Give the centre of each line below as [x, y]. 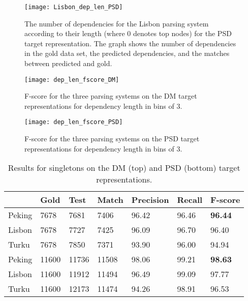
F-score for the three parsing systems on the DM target [111, 96]
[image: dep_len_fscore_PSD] [74, 122]
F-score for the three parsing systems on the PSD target [112, 139]
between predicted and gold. [68, 63]
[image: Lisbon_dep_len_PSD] [74, 7]
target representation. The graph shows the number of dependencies [130, 43]
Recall [190, 200]
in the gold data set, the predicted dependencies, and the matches [127, 53]
